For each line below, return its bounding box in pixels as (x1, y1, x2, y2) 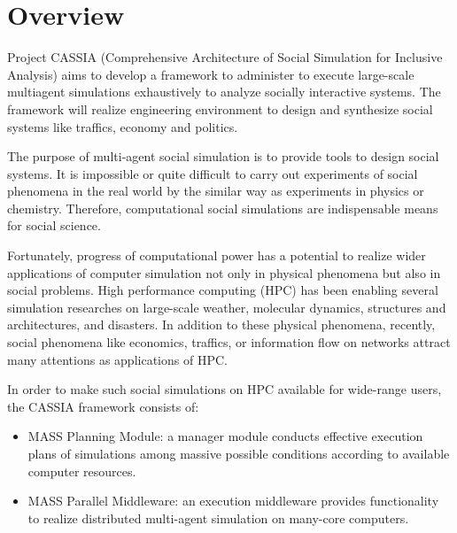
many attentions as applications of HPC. (7, 350, 228, 368)
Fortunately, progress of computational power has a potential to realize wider (7, 246, 426, 265)
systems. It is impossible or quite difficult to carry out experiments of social (7, 164, 418, 182)
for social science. (7, 216, 101, 235)
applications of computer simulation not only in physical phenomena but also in (7, 263, 441, 282)
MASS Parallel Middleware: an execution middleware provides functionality (27, 491, 439, 510)
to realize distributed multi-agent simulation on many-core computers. (27, 508, 409, 527)
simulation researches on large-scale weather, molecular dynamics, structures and (7, 297, 446, 316)
